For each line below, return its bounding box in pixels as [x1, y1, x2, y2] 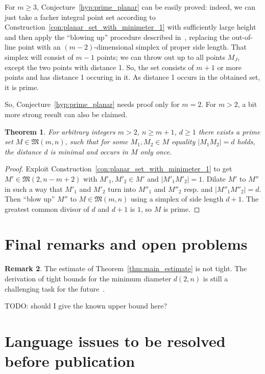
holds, [237, 136, 255, 147]
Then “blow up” [5, 193, 55, 204]
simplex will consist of [5, 51, 74, 62]
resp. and [184, 183, 213, 194]
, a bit [237, 99, 257, 109]
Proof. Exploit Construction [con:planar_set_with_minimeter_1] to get [5, 163, 232, 174]
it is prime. [5, 81, 39, 92]
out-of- [232, 31, 253, 42]
